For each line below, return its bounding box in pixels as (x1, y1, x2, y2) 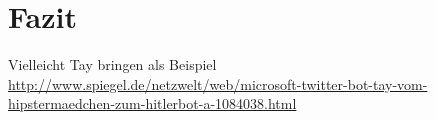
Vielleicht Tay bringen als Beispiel (8, 54, 217, 75)
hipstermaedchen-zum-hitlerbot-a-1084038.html (8, 93, 297, 114)
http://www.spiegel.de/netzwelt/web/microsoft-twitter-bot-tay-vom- (8, 73, 428, 94)
